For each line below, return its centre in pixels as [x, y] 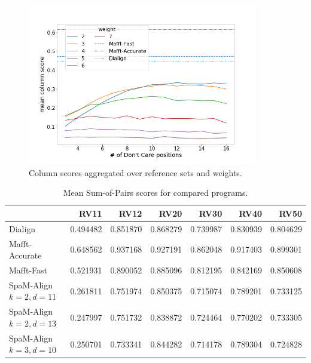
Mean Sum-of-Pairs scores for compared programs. [155, 193]
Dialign [22, 228]
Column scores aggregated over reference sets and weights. [135, 172]
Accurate [25, 255]
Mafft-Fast [28, 270]
